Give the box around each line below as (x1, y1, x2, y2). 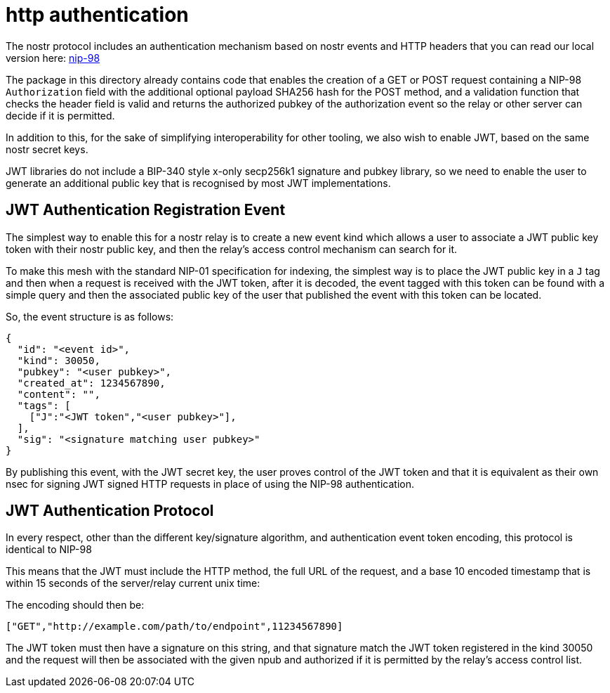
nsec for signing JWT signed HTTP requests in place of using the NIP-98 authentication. (6, 477, 415, 490)
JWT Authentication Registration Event (6, 201, 286, 219)
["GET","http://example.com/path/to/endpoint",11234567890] (6, 621, 343, 633)
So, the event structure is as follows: (6, 310, 174, 323)
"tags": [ (17, 399, 71, 411)
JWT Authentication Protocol (6, 502, 214, 520)
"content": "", (17, 388, 100, 400)
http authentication (6, 3, 189, 27)
